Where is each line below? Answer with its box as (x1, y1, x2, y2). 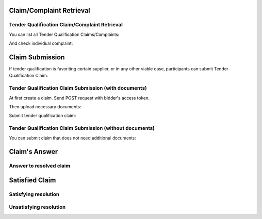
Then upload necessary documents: (9, 103, 82, 109)
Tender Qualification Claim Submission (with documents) (9, 85, 147, 92)
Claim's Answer (9, 148, 58, 156)
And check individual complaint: (9, 40, 73, 46)
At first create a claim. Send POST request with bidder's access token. (9, 95, 150, 101)
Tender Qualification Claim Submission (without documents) (9, 125, 155, 132)
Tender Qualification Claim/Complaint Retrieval (9, 21, 123, 28)
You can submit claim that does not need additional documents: (9, 135, 136, 141)
